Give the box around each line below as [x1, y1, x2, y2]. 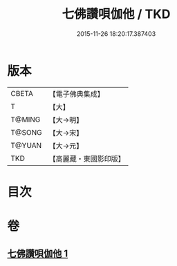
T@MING [10, 115, 41, 124]
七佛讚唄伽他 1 [7, 248, 68, 260]
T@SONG [10, 127, 43, 137]
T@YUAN [10, 140, 42, 150]
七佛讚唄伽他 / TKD [62, 6, 171, 22]
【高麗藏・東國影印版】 [48, 153, 126, 163]
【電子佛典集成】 [48, 89, 105, 99]
